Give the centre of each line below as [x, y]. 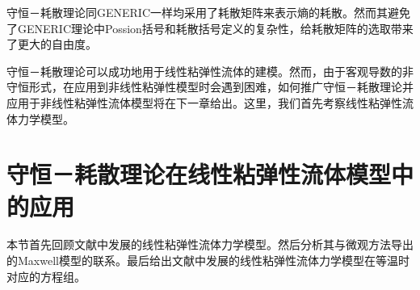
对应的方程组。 [46, 276]
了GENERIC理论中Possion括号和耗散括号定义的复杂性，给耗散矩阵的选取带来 [210, 28]
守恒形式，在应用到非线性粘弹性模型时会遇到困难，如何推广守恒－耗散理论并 [210, 87]
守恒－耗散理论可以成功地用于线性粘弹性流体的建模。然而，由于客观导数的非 [210, 71]
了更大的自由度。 [52, 44]
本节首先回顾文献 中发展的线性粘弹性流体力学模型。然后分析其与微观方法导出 [210, 244]
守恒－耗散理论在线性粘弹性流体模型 [199, 174]
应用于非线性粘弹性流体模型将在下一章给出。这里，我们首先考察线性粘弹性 [204, 102]
